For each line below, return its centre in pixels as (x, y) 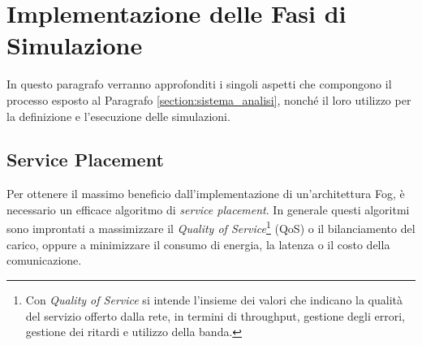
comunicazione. (44, 260)
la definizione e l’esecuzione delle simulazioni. (118, 116)
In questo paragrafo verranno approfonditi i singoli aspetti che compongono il (199, 84)
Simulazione (75, 45)
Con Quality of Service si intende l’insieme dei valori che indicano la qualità (214, 299)
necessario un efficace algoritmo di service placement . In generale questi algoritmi (208, 209)
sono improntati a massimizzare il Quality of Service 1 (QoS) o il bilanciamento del (211, 227)
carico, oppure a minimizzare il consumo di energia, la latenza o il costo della (198, 244)
